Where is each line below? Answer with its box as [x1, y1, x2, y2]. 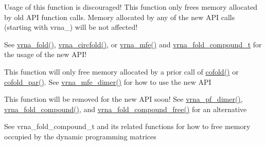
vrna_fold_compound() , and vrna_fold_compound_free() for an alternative [4, 103, 247, 114]
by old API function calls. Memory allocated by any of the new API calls [4, 11, 235, 22]
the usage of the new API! [4, 49, 87, 60]
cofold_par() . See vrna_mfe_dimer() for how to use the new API [4, 76, 211, 87]
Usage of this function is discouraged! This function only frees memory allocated [4, 2, 258, 12]
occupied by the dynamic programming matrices [4, 131, 156, 141]
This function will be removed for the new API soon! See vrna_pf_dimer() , [4, 94, 243, 104]
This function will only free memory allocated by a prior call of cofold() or [4, 66, 239, 77]
